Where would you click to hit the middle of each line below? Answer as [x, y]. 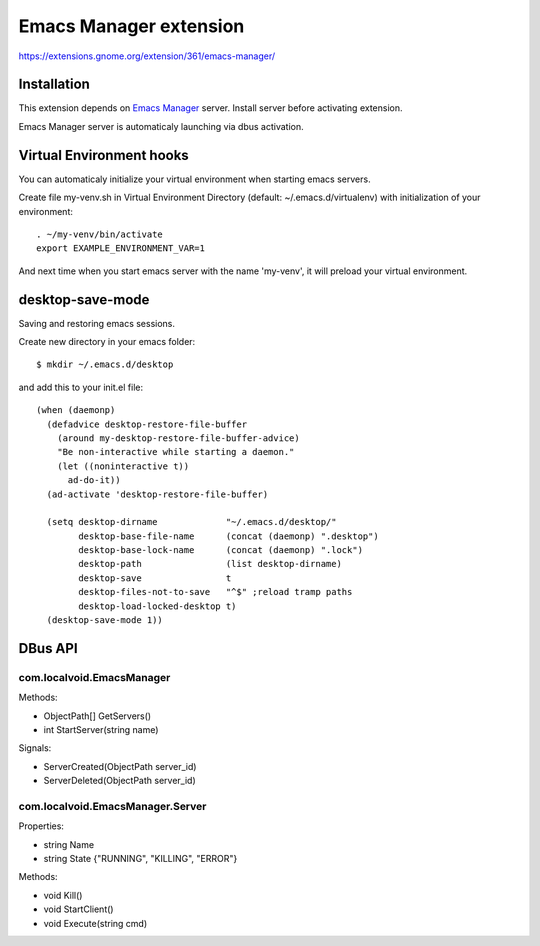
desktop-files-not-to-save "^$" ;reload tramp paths [215, 592]
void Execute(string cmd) [95, 923]
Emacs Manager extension [131, 26]
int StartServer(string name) [101, 729]
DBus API [48, 648]
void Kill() [63, 895]
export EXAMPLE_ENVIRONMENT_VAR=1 [120, 248]
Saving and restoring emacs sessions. [96, 323]
